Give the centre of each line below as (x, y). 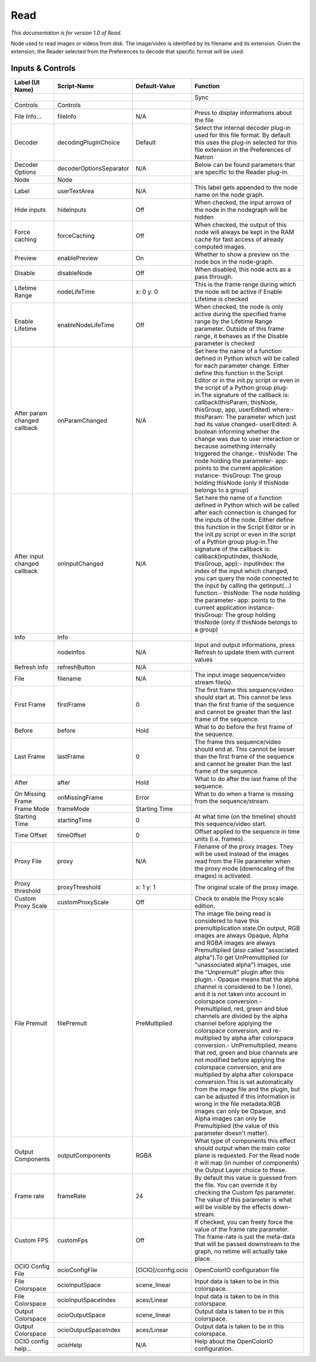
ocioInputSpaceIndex (87, 1300)
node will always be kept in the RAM (244, 232)
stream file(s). (214, 682)
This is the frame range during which (245, 285)
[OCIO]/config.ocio (162, 1270)
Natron (204, 157)
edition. (205, 906)
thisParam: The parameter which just (245, 417)
